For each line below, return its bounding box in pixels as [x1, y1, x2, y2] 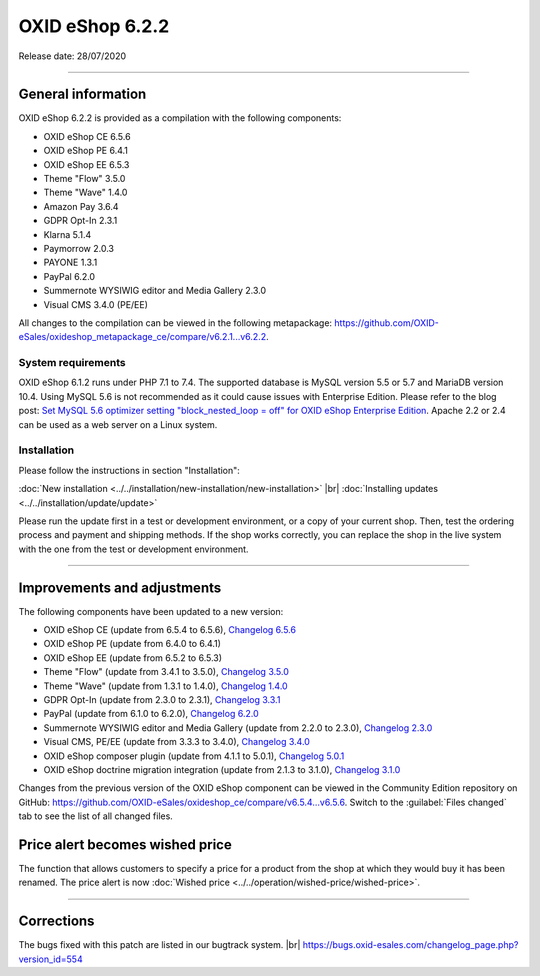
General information [18, 86, 147, 103]
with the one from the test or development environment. [18, 543, 249, 555]
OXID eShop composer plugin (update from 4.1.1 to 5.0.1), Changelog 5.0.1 [43, 750, 345, 762]
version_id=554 [18, 953, 84, 965]
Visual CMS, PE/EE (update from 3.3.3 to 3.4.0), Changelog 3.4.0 [43, 736, 310, 748]
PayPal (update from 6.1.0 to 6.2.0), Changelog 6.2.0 [43, 708, 259, 720]
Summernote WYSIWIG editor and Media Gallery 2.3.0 [43, 285, 267, 297]
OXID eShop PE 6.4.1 [43, 145, 129, 157]
